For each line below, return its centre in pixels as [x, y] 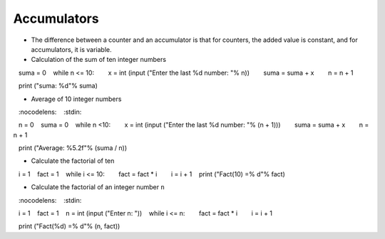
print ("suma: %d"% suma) [58, 86]
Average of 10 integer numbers [76, 99]
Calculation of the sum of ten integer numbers [99, 60]
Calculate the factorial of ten [73, 161]
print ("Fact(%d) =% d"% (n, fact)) [69, 226]
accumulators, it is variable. [71, 49]
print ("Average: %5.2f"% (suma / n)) [73, 148]
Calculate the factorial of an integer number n [98, 187]
